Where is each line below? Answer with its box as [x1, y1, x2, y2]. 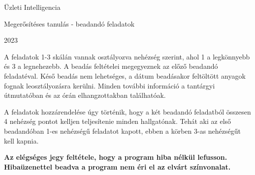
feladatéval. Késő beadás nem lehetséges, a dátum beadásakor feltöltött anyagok [4, 70, 246, 81]
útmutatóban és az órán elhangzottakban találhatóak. [4, 90, 166, 100]
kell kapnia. [4, 135, 39, 146]
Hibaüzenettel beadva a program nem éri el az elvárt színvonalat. [4, 161, 231, 172]
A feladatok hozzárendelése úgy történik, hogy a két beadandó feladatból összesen [4, 106, 251, 117]
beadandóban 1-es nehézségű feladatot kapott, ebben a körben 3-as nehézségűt [4, 125, 241, 136]
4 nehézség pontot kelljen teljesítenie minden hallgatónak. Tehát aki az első [4, 116, 231, 126]
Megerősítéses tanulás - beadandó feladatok [4, 18, 135, 29]
